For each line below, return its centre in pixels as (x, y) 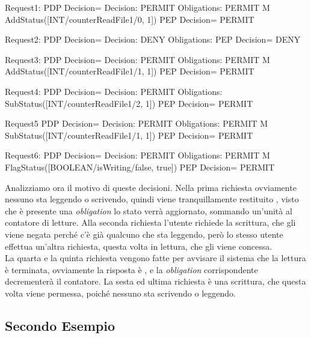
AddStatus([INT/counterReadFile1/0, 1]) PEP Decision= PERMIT (130, 19)
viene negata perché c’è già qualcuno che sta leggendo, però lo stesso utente (144, 234)
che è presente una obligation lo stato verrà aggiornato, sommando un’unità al (149, 210)
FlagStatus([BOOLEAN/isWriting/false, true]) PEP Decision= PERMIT (140, 167)
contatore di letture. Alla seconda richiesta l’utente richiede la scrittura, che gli (150, 222)
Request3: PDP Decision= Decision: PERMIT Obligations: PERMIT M (137, 59)
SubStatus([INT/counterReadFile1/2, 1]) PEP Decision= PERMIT (129, 103)
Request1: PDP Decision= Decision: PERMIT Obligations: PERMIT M (137, 7)
